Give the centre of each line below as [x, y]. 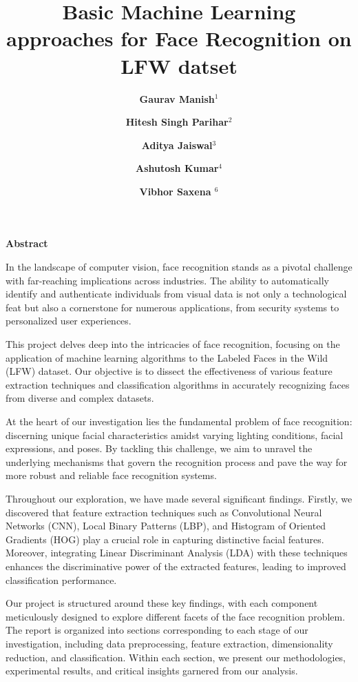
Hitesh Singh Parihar [177, 122]
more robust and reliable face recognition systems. [111, 475]
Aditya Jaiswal [177, 145]
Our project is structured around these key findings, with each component [162, 603]
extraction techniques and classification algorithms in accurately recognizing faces [178, 384]
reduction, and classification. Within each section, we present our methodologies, [176, 657]
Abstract [27, 243]
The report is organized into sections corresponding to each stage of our [157, 630]
